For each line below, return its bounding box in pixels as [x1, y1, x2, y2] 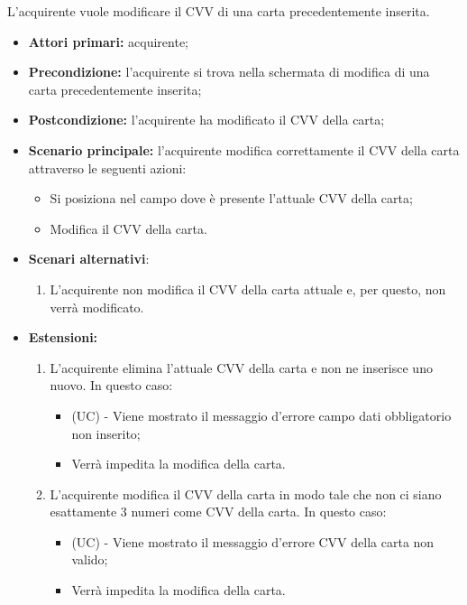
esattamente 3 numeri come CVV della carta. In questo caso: [50, 502, 387, 521]
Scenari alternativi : [28, 249, 150, 268]
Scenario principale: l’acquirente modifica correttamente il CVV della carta [28, 140, 460, 159]
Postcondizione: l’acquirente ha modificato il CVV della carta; [28, 110, 385, 129]
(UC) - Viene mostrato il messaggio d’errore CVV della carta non [71, 532, 435, 551]
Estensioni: [28, 328, 98, 347]
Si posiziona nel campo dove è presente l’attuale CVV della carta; [50, 189, 413, 208]
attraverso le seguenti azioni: [28, 158, 187, 177]
